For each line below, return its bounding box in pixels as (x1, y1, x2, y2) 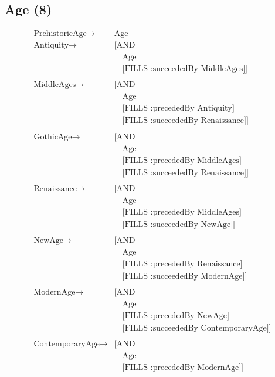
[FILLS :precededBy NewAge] (122, 312, 229, 321)
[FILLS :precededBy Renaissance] (122, 259, 243, 268)
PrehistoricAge (33, 29, 87, 38)
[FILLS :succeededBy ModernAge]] (122, 272, 247, 281)
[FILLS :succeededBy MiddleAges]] (122, 65, 248, 74)
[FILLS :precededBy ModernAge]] (122, 363, 243, 372)
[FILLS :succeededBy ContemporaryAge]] (122, 324, 271, 333)
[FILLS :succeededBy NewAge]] (122, 220, 235, 229)
